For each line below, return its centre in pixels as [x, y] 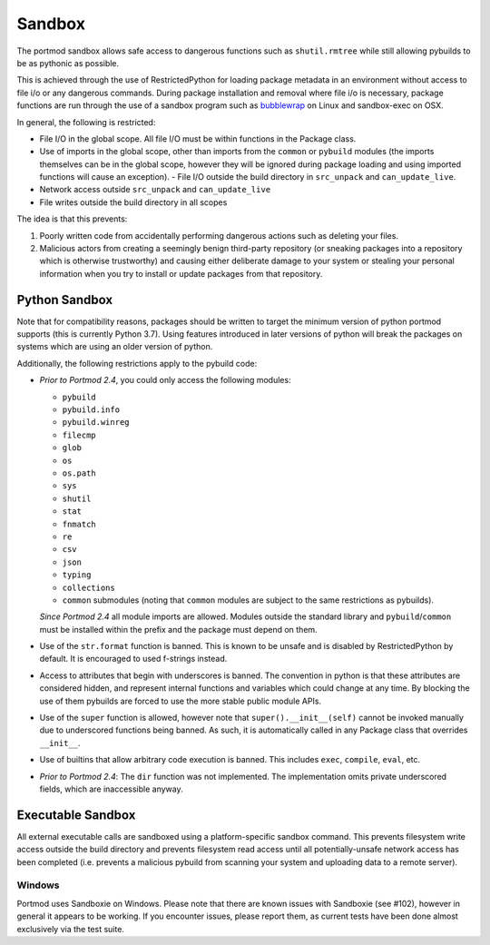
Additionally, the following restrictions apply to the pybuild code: [137, 363]
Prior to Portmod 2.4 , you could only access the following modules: [165, 380]
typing [77, 575]
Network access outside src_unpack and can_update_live [155, 190]
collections [88, 587]
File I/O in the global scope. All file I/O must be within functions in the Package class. [198, 138]
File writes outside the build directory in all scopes [133, 202]
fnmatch [79, 524]
